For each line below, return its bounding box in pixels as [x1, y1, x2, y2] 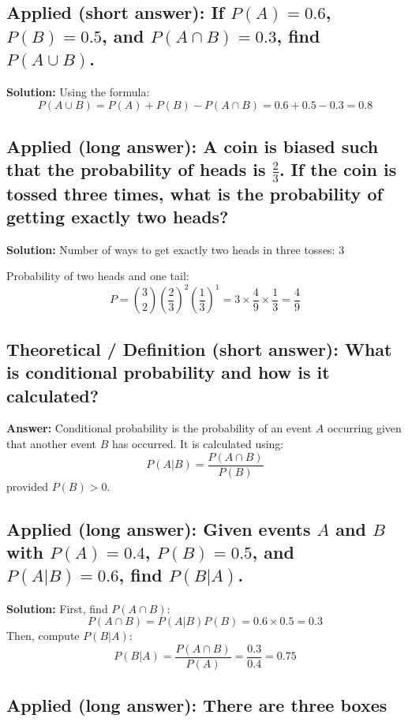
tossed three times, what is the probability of [6, 181, 383, 205]
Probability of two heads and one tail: [6, 267, 189, 284]
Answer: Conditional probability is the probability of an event [6, 420, 313, 436]
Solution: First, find [6, 600, 108, 616]
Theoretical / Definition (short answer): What [6, 336, 392, 361]
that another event [6, 436, 96, 452]
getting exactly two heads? [6, 204, 229, 228]
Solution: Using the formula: [6, 83, 150, 99]
